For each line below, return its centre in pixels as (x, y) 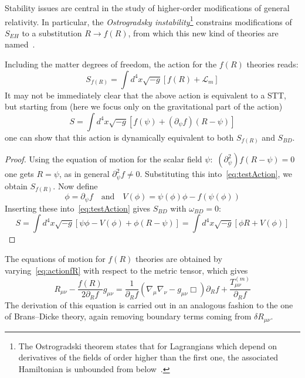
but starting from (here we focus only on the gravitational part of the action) (144, 106)
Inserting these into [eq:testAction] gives (78, 208)
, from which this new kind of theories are (203, 33)
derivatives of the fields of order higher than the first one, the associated (148, 357)
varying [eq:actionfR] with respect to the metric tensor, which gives (126, 270)
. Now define (75, 185)
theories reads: (272, 64)
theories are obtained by (179, 258)
